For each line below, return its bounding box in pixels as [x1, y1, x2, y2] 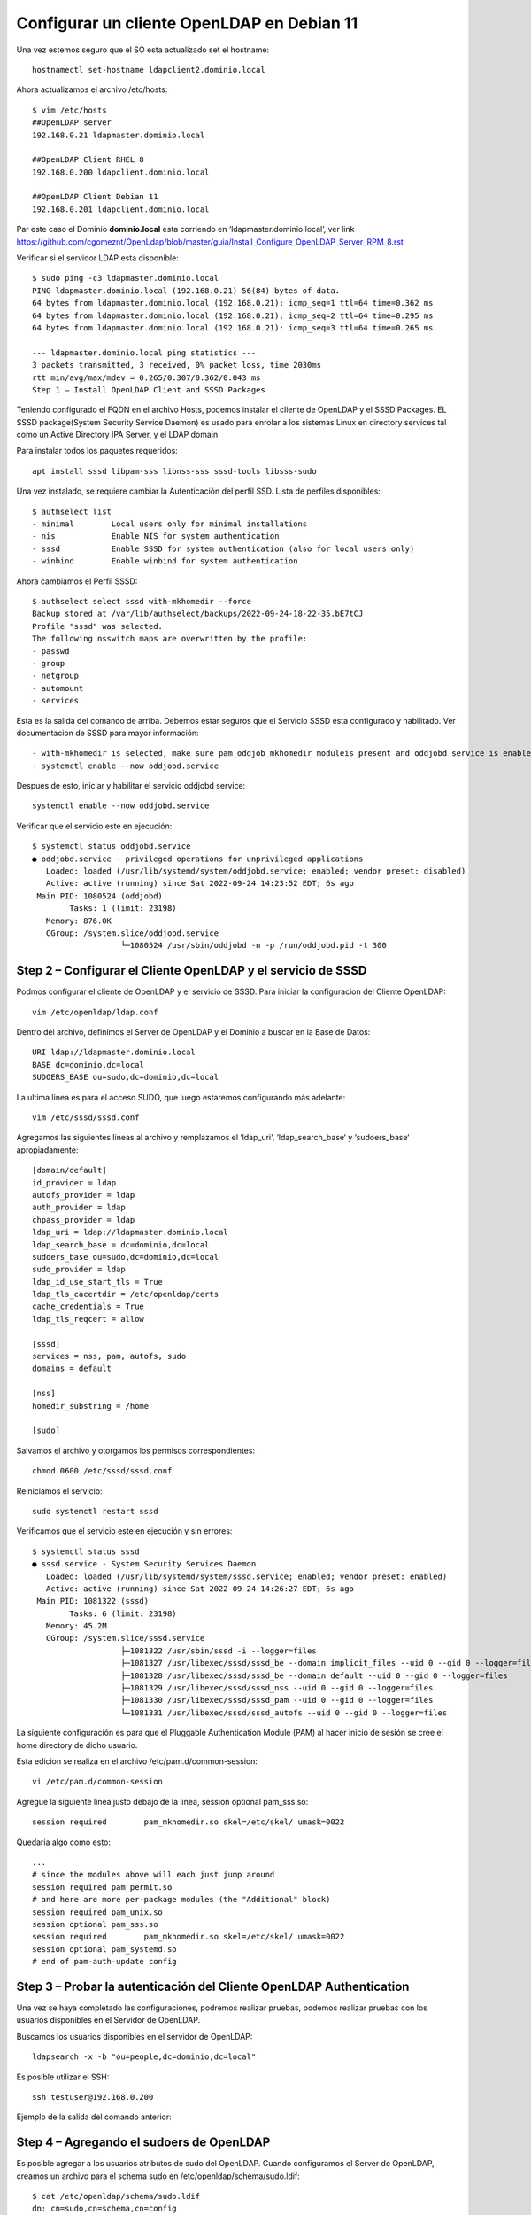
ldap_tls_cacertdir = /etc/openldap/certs [32, 1289, 219, 1300]
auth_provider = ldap [32, 1202, 126, 1213]
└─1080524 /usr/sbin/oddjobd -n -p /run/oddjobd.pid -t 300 [120, 940, 387, 951]
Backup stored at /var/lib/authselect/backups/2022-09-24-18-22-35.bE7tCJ [32, 609, 364, 619]
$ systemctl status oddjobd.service [32, 842, 191, 851]
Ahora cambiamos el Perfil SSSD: [16, 576, 138, 587]
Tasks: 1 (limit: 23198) [69, 904, 177, 913]
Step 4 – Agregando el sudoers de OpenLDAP [16, 2135, 271, 2150]
